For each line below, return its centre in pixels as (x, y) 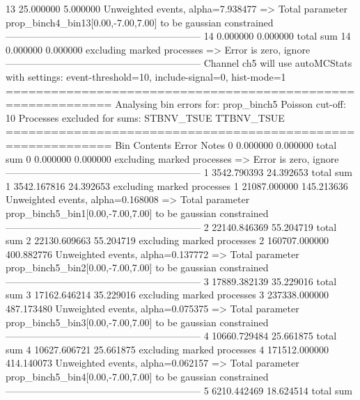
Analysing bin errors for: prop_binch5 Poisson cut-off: (230, 104)
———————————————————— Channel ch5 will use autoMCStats (179, 63)
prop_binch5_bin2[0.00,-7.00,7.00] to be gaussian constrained (137, 267)
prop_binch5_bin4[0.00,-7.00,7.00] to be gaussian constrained (137, 377)
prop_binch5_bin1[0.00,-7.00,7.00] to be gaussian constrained (137, 213)
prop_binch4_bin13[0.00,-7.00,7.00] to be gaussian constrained (140, 22)
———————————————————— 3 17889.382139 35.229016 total (171, 281)
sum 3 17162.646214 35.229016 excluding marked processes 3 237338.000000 (167, 295)
